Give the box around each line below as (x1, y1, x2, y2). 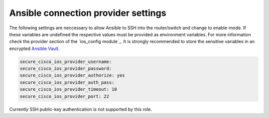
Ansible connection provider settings (9, 7, 166, 18)
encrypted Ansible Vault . (9, 45, 60, 52)
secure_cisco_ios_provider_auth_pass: (19, 79, 115, 85)
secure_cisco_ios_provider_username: (19, 59, 112, 64)
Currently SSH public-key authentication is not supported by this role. (9, 106, 152, 112)
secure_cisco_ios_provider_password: (19, 66, 112, 71)
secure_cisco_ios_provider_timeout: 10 (19, 87, 117, 92)
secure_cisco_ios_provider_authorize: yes (19, 72, 125, 78)
